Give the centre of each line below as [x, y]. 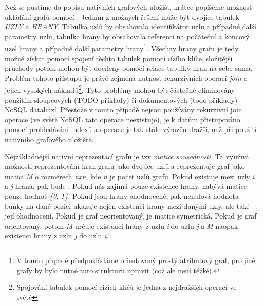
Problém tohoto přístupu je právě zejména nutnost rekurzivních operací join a [126, 78]
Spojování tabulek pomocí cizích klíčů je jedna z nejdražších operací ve [126, 287]
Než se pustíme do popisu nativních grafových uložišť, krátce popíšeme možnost [128, 7]
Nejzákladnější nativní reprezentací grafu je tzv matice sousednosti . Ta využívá [127, 156]
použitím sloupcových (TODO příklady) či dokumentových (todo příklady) [121, 99]
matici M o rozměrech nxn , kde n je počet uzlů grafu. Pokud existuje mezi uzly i [130, 176]
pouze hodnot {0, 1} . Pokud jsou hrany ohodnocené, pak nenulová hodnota [122, 196]
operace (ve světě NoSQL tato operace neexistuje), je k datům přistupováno [122, 119]
